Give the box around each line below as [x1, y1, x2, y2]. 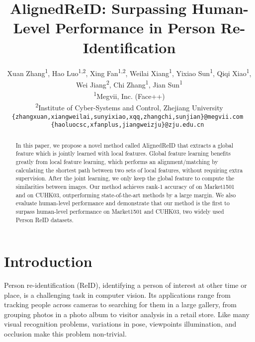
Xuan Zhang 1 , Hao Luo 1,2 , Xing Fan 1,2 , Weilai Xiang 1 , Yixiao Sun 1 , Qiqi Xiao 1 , [7, 66, 252, 78]
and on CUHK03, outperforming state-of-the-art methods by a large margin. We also [15, 190, 236, 199]
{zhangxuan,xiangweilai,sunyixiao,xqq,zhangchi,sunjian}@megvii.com [11, 113, 244, 120]
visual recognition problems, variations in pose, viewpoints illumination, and [4, 319, 237, 329]
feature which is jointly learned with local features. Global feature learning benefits [15, 149, 231, 158]
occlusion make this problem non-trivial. [4, 329, 127, 339]
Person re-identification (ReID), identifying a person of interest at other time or [4, 280, 247, 290]
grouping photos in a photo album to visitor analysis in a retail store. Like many [4, 309, 250, 319]
